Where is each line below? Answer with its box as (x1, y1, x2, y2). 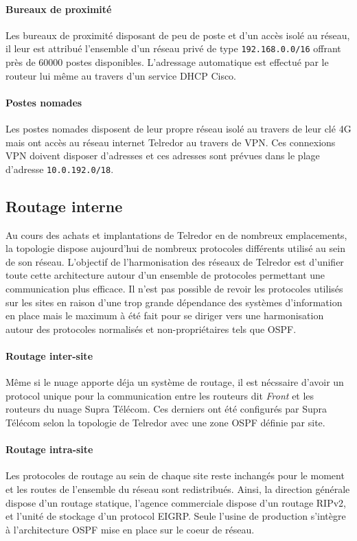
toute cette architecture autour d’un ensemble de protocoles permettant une (5, 268, 325, 282)
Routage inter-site (5, 349, 93, 363)
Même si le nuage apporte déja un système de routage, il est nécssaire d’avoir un (5, 375, 344, 389)
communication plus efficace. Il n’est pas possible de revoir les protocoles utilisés (5, 281, 343, 296)
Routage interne (5, 195, 123, 216)
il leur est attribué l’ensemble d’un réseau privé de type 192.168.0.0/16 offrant (5, 41, 341, 56)
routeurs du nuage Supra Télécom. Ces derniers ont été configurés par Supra (5, 402, 327, 416)
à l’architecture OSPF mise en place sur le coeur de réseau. (5, 522, 255, 536)
